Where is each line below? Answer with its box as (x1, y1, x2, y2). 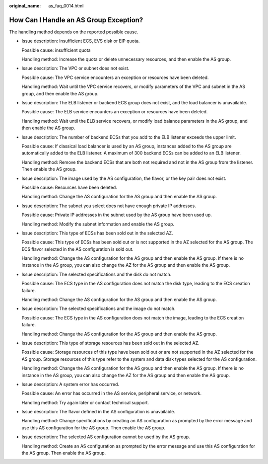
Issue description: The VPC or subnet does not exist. (21, 65, 130, 72)
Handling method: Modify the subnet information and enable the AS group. (21, 221, 175, 227)
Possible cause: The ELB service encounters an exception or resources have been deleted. (21, 109, 208, 115)
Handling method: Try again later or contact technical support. (21, 399, 149, 405)
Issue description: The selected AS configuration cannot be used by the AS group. (21, 434, 191, 440)
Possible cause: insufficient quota (21, 47, 91, 53)
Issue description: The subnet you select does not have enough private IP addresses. (21, 203, 196, 209)
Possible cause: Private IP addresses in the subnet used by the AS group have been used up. (21, 212, 212, 218)
